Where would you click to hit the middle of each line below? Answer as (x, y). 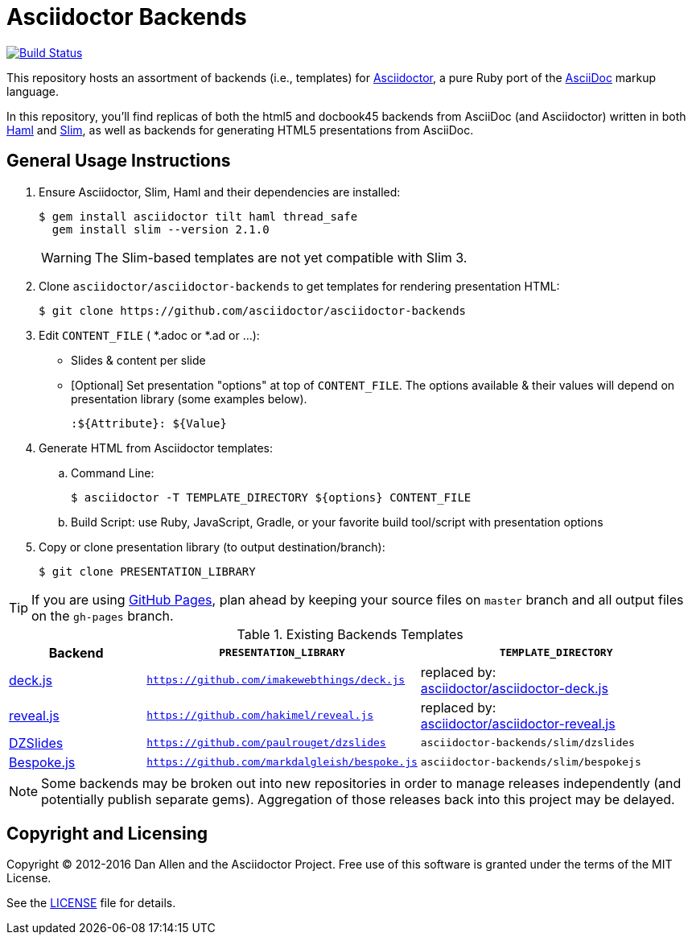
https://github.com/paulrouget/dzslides (266, 743)
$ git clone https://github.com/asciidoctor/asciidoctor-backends (253, 310)
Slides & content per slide (138, 360)
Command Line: (113, 473)
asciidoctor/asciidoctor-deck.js (514, 688)
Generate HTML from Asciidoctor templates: (156, 448)
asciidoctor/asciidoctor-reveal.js (518, 723)
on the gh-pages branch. (103, 615)
